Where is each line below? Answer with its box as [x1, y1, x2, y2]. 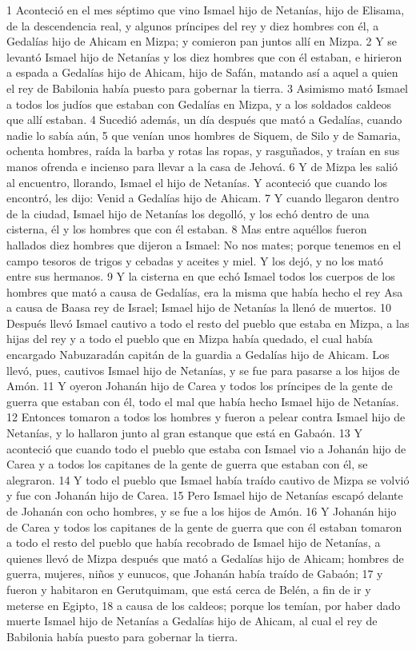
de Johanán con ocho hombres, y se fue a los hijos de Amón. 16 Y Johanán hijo [6, 503, 397, 519]
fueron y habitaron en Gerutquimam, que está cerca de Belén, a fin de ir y [6, 580, 371, 597]
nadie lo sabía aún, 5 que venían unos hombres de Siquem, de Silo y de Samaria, [6, 126, 401, 143]
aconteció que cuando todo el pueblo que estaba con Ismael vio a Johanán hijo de [6, 440, 406, 457]
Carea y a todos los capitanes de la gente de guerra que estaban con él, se [6, 456, 368, 473]
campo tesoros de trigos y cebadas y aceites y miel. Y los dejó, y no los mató [6, 252, 383, 269]
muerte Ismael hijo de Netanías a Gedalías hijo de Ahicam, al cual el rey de [6, 612, 378, 629]
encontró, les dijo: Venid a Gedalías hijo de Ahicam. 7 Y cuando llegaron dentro [6, 189, 399, 206]
